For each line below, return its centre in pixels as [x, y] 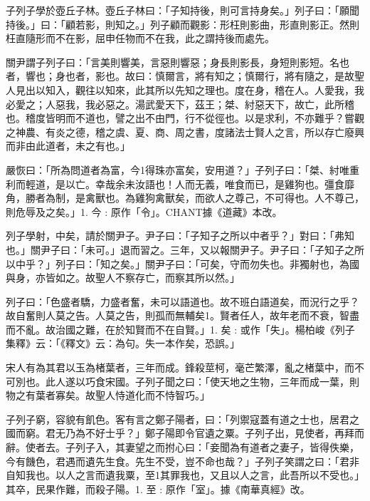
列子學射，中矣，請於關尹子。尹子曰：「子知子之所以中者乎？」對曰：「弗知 [180, 236]
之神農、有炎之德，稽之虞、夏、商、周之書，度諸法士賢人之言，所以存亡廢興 [185, 131]
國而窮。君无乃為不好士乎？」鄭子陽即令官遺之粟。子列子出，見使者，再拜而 [185, 433]
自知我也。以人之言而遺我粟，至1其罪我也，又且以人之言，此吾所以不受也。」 [185, 475]
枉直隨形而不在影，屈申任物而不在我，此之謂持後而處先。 [140, 38]
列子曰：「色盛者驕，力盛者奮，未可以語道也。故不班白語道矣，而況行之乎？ [183, 301]
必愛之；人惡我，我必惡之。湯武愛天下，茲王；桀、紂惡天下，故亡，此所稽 [180, 104]
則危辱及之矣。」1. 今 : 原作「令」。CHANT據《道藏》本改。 [144, 211]
